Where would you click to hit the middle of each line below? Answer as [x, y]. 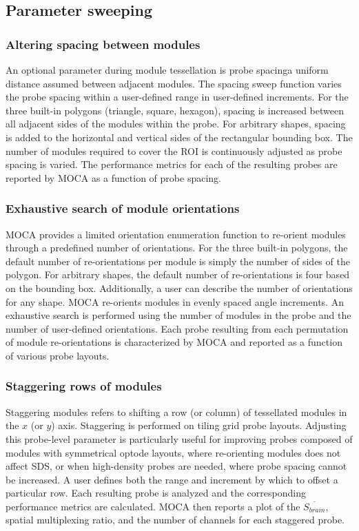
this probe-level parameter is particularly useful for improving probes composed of [179, 438]
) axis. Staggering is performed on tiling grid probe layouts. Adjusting [199, 425]
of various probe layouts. [58, 355]
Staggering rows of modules [84, 386]
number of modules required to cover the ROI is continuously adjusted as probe [174, 150]
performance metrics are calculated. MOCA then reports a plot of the [153, 506]
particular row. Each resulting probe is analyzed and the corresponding [156, 493]
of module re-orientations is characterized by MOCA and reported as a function [174, 342]
